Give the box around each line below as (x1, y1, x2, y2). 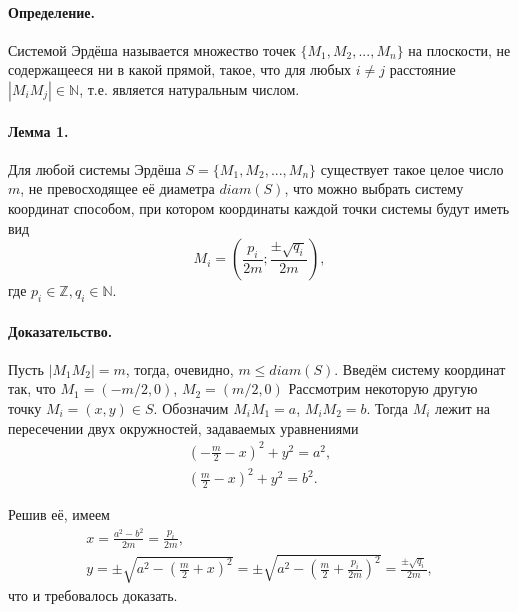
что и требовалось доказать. (8, 585, 178, 606)
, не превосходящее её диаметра (20, 178, 215, 199)
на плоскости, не (408, 39, 511, 60)
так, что (8, 378, 56, 399)
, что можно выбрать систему (284, 178, 464, 199)
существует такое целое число (320, 158, 504, 179)
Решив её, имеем (8, 504, 110, 525)
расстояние (389, 59, 456, 80)
